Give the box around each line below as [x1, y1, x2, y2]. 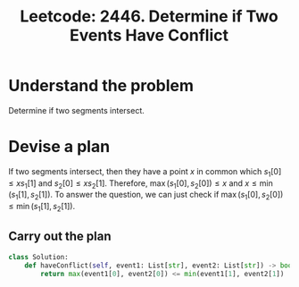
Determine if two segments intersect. [8, 105, 145, 115]
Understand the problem [8, 76, 194, 96]
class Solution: [8, 252, 69, 261]
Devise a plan [8, 137, 111, 157]
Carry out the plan [8, 229, 112, 244]
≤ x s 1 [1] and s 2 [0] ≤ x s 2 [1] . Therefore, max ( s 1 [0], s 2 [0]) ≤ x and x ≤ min [8, 177, 273, 190]
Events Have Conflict [69, 25, 229, 46]
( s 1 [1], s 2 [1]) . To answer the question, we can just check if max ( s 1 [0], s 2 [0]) [8, 190, 284, 202]
